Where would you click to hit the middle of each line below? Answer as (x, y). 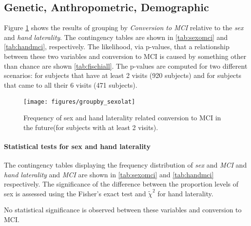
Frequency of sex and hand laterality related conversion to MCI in (122, 118)
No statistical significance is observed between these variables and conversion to (123, 210)
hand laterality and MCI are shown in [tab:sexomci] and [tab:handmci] (109, 174)
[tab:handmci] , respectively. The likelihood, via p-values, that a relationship (117, 47)
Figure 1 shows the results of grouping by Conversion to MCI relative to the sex (124, 28)
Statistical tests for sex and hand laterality (77, 146)
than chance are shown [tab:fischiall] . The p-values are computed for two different (126, 66)
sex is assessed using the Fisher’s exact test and (75, 193)
